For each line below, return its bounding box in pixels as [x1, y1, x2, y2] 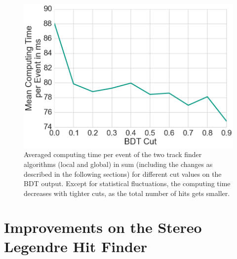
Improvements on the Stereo [4, 217, 202, 237]
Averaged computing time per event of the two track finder [24, 149, 202, 160]
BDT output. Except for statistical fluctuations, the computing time [24, 178, 231, 189]
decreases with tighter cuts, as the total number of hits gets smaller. [24, 188, 230, 198]
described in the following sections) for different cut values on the [24, 168, 222, 179]
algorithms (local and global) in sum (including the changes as [24, 159, 213, 169]
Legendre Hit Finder [4, 236, 147, 256]
